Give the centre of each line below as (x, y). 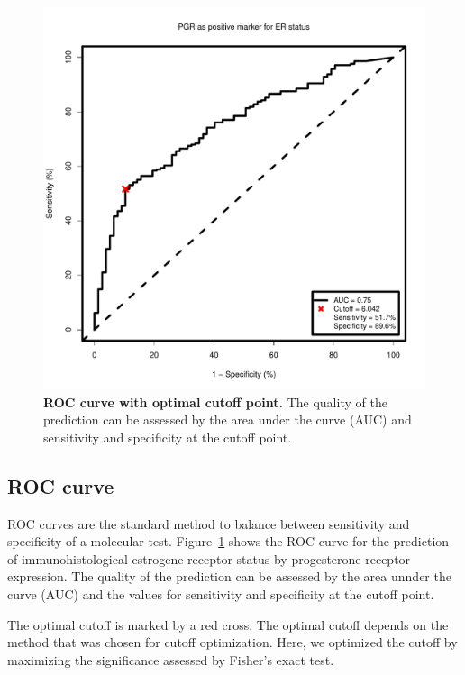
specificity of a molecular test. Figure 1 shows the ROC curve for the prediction (228, 541)
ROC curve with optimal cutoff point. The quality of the (215, 401)
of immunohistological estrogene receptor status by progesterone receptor (209, 558)
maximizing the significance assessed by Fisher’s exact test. (171, 659)
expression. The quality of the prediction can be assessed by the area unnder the (229, 576)
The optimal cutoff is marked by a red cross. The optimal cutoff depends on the (228, 624)
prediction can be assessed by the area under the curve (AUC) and (228, 420)
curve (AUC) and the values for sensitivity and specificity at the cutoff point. (221, 593)
